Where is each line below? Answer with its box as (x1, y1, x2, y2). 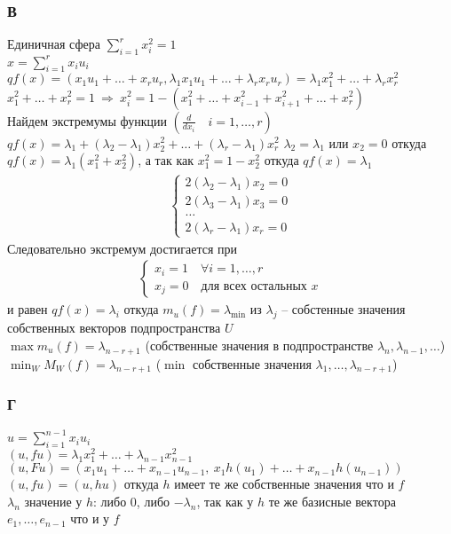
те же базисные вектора (268, 491, 396, 510)
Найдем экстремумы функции (7, 111, 167, 130)
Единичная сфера (7, 35, 100, 53)
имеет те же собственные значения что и (174, 475, 394, 493)
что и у (70, 509, 110, 528)
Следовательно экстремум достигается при (7, 239, 238, 257)
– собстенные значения (281, 300, 406, 318)
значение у (24, 491, 83, 510)
